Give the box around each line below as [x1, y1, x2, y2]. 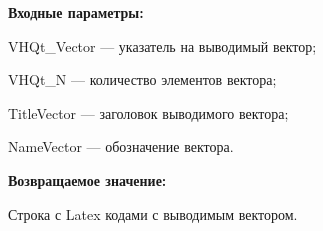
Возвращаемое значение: [8, 169, 167, 190]
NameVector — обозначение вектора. [8, 136, 234, 157]
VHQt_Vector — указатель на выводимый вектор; [8, 35, 317, 56]
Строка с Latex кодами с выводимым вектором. [8, 203, 298, 224]
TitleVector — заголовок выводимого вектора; [8, 102, 289, 123]
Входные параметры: [8, 2, 144, 22]
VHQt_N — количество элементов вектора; [8, 69, 277, 90]
